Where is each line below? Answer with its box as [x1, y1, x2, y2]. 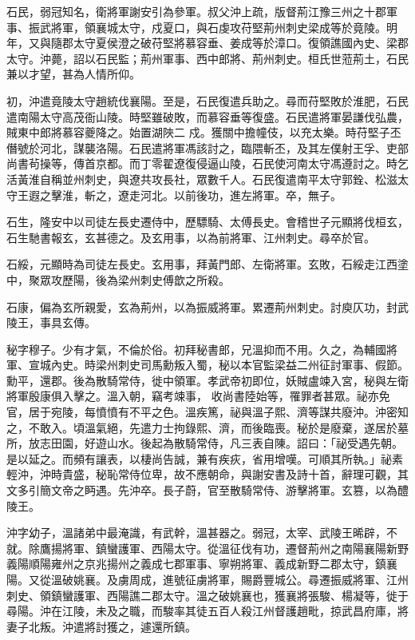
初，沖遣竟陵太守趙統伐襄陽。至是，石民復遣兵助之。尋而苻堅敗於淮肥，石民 [6, 92, 409, 109]
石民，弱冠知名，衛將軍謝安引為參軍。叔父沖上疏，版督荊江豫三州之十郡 [6, 3, 386, 19]
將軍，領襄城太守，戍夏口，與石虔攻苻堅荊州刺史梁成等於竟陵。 [50, 18, 386, 35]
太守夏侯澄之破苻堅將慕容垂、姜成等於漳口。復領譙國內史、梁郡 [73, 34, 409, 51]
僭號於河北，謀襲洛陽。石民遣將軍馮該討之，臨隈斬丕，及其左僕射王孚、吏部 [6, 139, 409, 156]
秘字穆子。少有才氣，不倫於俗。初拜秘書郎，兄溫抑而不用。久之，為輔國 [6, 340, 386, 357]
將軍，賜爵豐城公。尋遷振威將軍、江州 [207, 571, 409, 587]
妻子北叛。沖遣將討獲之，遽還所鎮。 [6, 618, 196, 634]
